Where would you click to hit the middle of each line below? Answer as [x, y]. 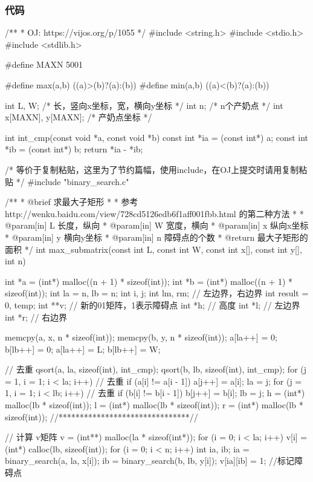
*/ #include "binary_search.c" [73, 181]
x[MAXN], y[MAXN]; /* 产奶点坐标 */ [79, 117]
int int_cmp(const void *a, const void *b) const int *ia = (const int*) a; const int [157, 137]
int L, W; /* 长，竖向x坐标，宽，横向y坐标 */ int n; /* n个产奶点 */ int [144, 105]
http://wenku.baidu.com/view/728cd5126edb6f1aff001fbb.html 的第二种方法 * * [154, 213]
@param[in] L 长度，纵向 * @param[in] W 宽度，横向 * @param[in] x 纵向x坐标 [157, 225]
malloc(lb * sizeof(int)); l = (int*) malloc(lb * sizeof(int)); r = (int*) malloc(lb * [154, 405]
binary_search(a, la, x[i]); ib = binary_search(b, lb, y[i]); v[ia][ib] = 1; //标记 [150, 461]
